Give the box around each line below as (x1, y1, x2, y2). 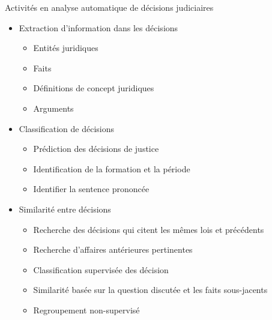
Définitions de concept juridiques (33, 82, 154, 94)
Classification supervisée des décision (33, 263, 169, 276)
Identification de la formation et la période (33, 162, 190, 175)
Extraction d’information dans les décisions (19, 21, 178, 34)
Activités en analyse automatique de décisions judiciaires (5, 1, 214, 13)
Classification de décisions (19, 122, 114, 134)
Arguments (33, 101, 74, 114)
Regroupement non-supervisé (33, 303, 140, 316)
